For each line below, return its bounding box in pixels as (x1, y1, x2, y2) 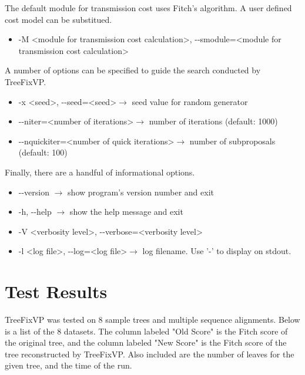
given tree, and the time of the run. (5, 359, 132, 371)
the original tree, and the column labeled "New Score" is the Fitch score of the (5, 336, 287, 349)
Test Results (5, 279, 108, 303)
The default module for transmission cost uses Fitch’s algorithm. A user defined (5, 2, 292, 13)
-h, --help (18, 205, 52, 218)
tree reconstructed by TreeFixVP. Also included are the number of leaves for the (5, 347, 294, 360)
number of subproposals (189, 134, 276, 147)
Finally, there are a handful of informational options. (5, 165, 195, 178)
